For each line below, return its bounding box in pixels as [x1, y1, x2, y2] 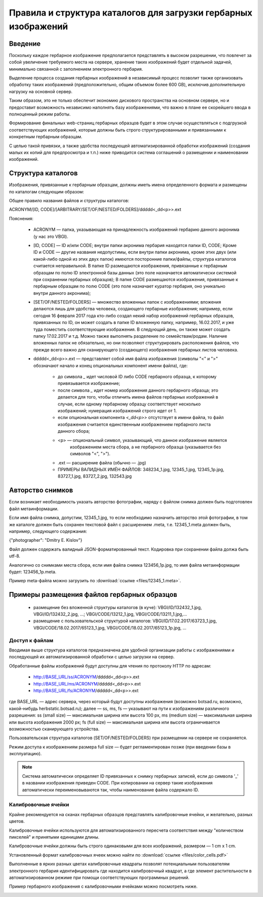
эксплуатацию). [9, 751, 42, 757]
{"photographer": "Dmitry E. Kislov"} [9, 537, 82, 543]
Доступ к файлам [9, 637, 54, 644]
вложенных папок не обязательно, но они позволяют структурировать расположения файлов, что [33, 340, 239, 346]
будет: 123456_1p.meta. [9, 569, 56, 574]
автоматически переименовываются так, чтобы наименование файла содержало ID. [22, 787, 199, 793]
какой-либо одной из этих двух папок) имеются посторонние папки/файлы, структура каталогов [33, 256, 236, 262]
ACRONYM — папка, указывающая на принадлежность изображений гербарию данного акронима [33, 227, 240, 232]
